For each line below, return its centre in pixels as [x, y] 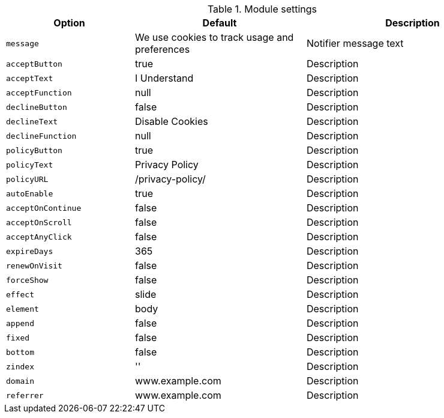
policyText [30, 165]
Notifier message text [355, 43]
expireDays [30, 251]
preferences [163, 49]
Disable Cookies [172, 121]
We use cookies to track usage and [214, 37]
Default [220, 23]
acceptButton [34, 64]
